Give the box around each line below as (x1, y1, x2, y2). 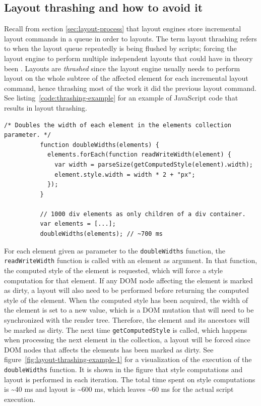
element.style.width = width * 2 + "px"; (54, 171, 195, 178)
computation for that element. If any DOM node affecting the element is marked (4, 275, 253, 285)
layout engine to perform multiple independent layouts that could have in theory (4, 53, 253, 63)
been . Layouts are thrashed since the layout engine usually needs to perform (4, 63, 240, 73)
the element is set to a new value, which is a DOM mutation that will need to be (4, 304, 254, 315)
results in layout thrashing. (4, 102, 87, 113)
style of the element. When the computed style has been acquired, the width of (4, 294, 248, 305)
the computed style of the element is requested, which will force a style (4, 265, 223, 275)
